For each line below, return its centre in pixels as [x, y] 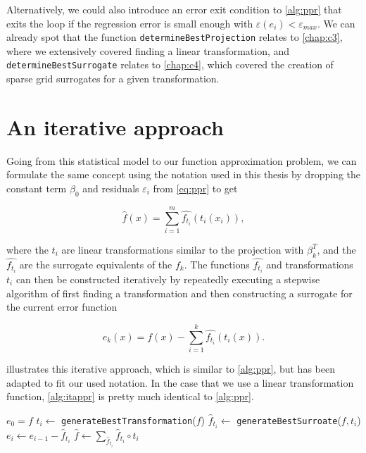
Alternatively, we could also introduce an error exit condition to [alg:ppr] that [174, 9]
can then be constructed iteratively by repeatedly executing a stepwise [168, 279]
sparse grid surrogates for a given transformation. [113, 79]
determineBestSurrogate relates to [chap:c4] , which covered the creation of [170, 64]
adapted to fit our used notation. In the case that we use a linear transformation [180, 382]
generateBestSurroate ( [289, 420]
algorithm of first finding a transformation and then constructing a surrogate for [179, 293]
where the [27, 249]
